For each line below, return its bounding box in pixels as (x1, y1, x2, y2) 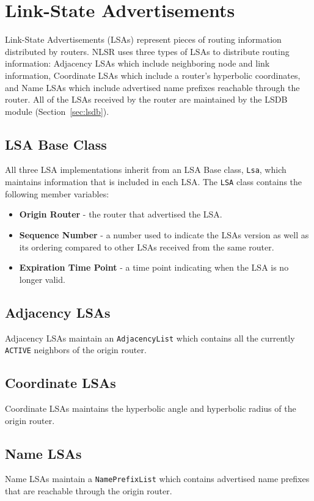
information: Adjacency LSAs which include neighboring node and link (5, 57, 270, 70)
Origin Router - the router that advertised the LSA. (19, 208, 222, 221)
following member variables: (5, 187, 109, 200)
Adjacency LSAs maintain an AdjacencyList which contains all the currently (5, 331, 295, 344)
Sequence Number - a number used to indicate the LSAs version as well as (19, 228, 309, 241)
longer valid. (19, 272, 65, 285)
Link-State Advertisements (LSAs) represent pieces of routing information (5, 33, 282, 46)
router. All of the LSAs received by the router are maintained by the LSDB (5, 93, 288, 106)
